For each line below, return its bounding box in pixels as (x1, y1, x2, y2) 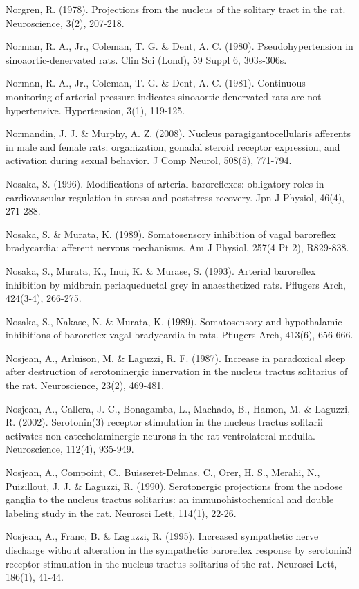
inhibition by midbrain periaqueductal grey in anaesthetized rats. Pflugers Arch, (6, 277, 346, 291)
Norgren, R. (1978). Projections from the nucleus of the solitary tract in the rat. (6, 2, 346, 16)
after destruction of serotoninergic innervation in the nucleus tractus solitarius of (6, 364, 348, 379)
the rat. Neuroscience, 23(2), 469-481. (6, 378, 165, 392)
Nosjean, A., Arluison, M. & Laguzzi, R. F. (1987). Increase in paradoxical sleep (6, 350, 346, 365)
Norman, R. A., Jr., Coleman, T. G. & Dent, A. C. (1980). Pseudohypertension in (6, 39, 353, 53)
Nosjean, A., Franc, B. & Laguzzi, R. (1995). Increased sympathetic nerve (6, 529, 319, 543)
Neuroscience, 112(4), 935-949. (6, 442, 134, 456)
